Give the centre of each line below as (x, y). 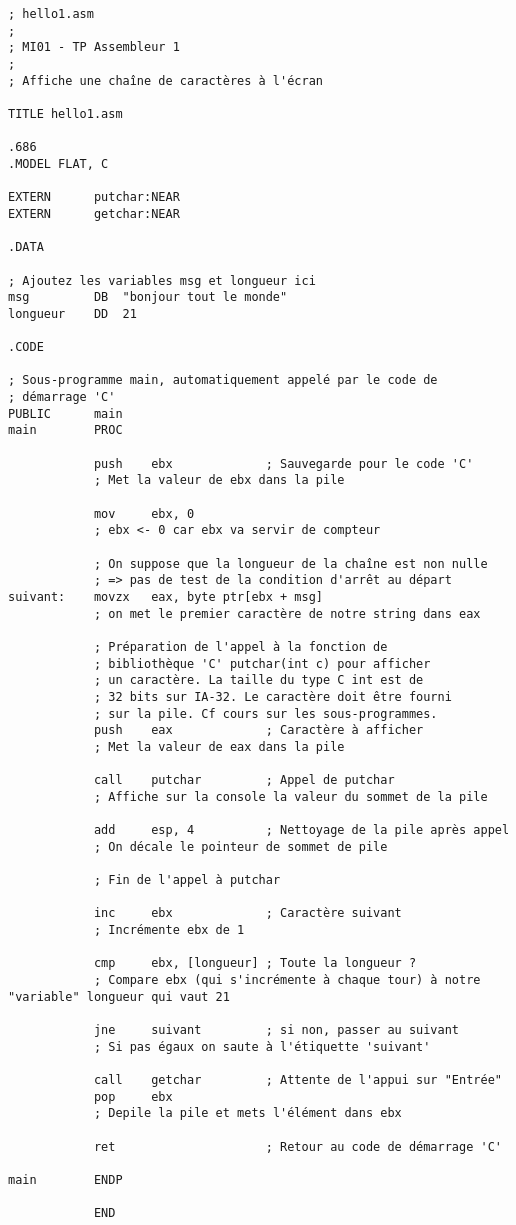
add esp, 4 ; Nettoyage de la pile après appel (301, 830)
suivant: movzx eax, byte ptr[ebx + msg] (165, 596)
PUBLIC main (65, 413)
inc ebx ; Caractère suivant (247, 913)
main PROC (65, 430)
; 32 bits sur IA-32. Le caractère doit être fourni (272, 696)
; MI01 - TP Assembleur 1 (94, 47)
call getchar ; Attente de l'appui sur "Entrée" (297, 1080)
